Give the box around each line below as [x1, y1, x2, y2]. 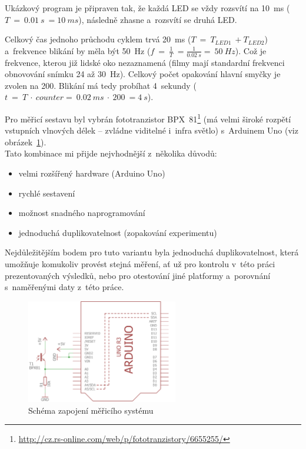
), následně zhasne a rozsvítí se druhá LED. [78, 13, 237, 25]
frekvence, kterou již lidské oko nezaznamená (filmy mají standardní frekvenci [5, 56, 285, 68]
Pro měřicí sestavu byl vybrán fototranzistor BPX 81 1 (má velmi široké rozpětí [5, 111, 291, 125]
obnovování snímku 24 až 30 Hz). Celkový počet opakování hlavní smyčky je [5, 68, 281, 80]
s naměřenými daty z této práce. [5, 281, 124, 293]
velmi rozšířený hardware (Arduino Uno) [18, 167, 165, 179]
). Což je [235, 44, 267, 56]
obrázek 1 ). [5, 135, 46, 148]
